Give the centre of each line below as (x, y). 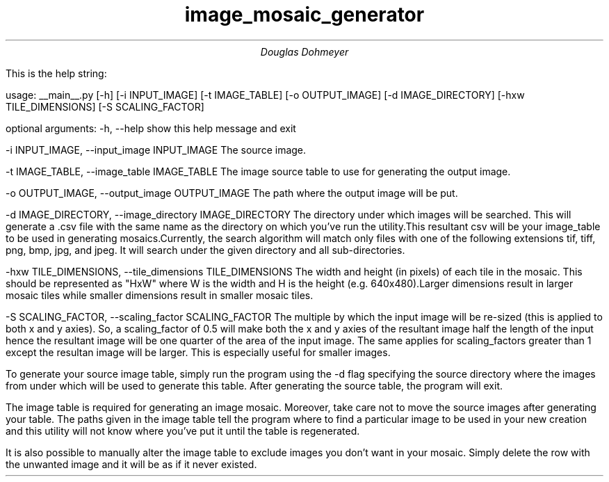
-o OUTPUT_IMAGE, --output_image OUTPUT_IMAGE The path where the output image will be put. (232, 193)
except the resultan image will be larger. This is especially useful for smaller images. (198, 352)
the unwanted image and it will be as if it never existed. (131, 464)
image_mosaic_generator (304, 15)
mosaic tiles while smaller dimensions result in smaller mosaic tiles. (160, 295)
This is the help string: (56, 73)
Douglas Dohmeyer (304, 51)
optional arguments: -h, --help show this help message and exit (151, 128)
